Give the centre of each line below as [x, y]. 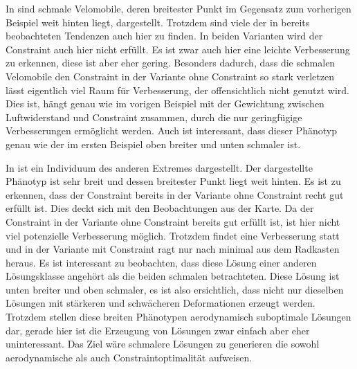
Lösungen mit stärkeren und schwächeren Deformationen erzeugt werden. [161, 303]
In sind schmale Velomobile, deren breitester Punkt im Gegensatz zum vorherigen [178, 8]
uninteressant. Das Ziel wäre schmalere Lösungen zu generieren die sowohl [163, 344]
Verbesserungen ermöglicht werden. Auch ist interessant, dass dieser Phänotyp [171, 130]
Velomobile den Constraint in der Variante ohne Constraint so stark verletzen [170, 76]
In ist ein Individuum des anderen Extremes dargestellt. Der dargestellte [159, 167]
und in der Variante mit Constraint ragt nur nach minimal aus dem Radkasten [173, 249]
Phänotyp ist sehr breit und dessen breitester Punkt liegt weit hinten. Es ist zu [173, 181]
